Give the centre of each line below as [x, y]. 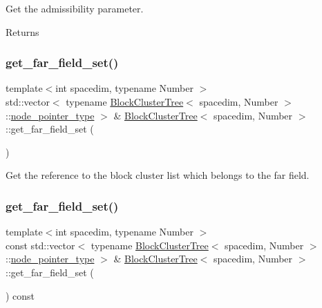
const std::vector [40, 245]
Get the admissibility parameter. [75, 8]
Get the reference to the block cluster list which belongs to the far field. [158, 175]
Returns [22, 31]
